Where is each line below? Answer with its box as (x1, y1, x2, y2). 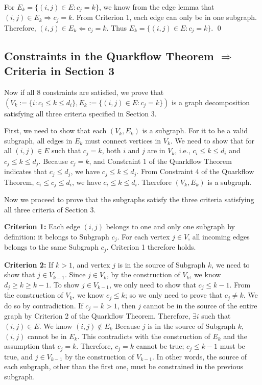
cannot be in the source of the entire (143, 300, 257, 310)
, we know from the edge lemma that (99, 2, 215, 12)
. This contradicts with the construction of (77, 330, 210, 341)
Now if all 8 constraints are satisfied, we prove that (4, 86, 164, 97)
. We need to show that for (170, 135, 255, 146)
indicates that (4, 166, 47, 177)
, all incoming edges (188, 231, 250, 242)
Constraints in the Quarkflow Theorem (4, 47, 214, 63)
